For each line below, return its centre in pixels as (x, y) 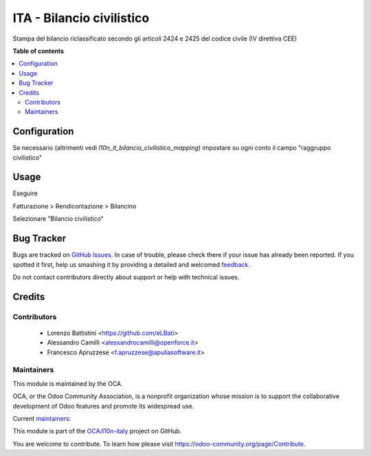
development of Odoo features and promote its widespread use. (103, 406)
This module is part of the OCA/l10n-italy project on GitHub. (97, 431)
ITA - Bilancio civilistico (81, 18)
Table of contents (38, 51)
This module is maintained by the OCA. (68, 383)
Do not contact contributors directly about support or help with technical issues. (126, 277)
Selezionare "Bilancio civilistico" (58, 219)
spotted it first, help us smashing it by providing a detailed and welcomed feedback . (132, 264)
